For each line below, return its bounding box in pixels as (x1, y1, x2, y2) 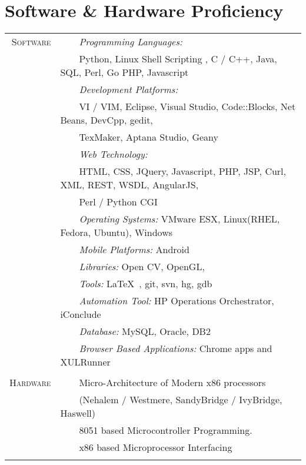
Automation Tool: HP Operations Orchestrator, (79, 294, 274, 308)
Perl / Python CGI (79, 195, 158, 209)
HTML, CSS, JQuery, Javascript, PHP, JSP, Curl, (79, 164, 287, 178)
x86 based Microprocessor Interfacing (79, 440, 232, 454)
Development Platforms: (79, 82, 178, 97)
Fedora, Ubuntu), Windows (60, 225, 172, 240)
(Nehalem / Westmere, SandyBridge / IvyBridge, (79, 393, 282, 407)
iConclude (60, 307, 101, 321)
